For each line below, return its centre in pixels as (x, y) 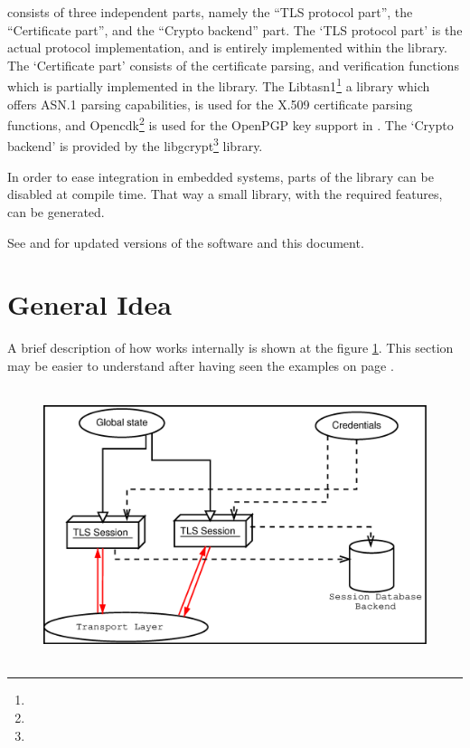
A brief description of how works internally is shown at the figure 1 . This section (230, 348)
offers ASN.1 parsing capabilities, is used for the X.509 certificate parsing (210, 104)
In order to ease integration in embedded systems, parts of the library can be (221, 176)
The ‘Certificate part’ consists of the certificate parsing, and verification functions (233, 65)
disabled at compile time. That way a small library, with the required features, (225, 194)
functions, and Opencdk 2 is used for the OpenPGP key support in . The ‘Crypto (230, 123)
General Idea (89, 304)
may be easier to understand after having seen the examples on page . (201, 365)
